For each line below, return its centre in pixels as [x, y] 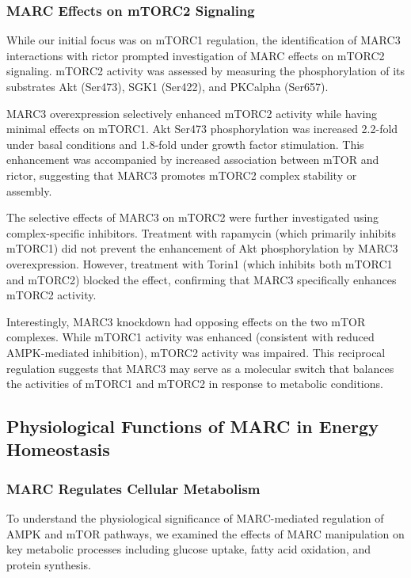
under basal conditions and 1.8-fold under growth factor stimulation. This [185, 144]
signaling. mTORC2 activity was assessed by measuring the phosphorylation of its [206, 71]
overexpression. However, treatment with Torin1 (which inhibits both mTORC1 [200, 263]
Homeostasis [58, 449]
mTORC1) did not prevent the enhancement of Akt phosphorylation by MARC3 [202, 248]
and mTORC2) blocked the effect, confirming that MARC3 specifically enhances [202, 279]
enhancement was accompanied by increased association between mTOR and [193, 160]
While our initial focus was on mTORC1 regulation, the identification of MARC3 [204, 40]
